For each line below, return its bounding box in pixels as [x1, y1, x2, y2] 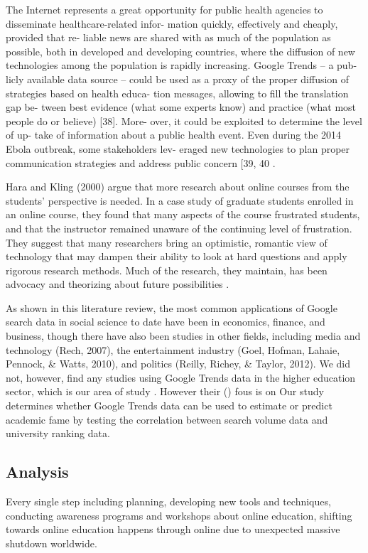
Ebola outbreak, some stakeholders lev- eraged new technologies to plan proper [6, 141, 350, 156]
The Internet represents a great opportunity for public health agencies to [6, 2, 323, 16]
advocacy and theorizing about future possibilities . [6, 276, 229, 291]
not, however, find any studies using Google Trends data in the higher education [6, 370, 356, 385]
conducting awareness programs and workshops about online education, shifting [6, 508, 352, 522]
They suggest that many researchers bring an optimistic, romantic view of [6, 235, 328, 249]
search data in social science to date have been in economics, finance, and [6, 314, 325, 329]
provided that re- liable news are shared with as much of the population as [6, 30, 331, 45]
